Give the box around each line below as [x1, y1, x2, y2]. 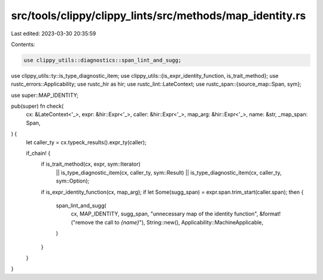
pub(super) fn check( [11, 102, 64, 110]
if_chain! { [26, 150, 51, 157]
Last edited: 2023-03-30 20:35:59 [11, 30, 96, 37]
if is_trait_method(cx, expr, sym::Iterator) [41, 160, 141, 168]
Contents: [11, 41, 35, 48]
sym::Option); [56, 177, 90, 185]
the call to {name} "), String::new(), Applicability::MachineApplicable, [95, 218, 264, 226]
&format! [259, 210, 281, 218]
